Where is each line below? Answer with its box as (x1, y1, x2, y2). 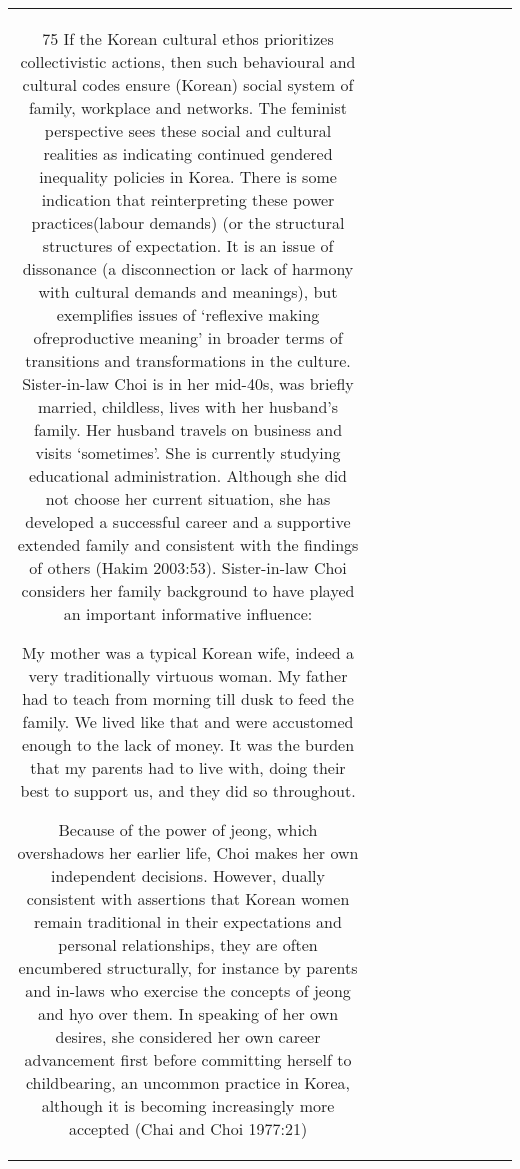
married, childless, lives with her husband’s (37, 395, 339, 418)
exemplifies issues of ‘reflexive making (56, 303, 320, 326)
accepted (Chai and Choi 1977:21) (68, 1117, 308, 1140)
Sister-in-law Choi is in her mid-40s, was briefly (22, 372, 354, 395)
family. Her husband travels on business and (33, 418, 343, 441)
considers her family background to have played (21, 579, 355, 602)
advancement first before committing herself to (24, 1048, 352, 1071)
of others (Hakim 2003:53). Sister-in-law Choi (29, 556, 347, 579)
